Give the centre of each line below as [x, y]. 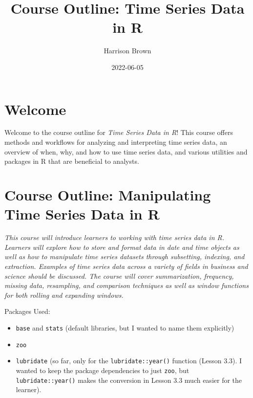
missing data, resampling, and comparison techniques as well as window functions [126, 285]
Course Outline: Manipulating [108, 195]
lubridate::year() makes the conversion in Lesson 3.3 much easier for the [129, 380]
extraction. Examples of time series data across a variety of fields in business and [126, 266]
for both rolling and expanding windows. [64, 295]
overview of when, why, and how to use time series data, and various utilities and [126, 151]
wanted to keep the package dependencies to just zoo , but [103, 370]
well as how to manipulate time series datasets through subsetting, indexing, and [125, 256]
